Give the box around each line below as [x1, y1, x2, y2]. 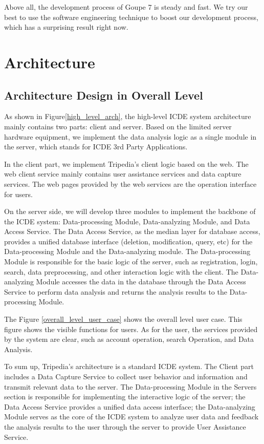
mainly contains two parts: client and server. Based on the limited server [4, 121, 232, 131]
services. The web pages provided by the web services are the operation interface [4, 178, 257, 189]
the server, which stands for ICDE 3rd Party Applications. [4, 141, 188, 152]
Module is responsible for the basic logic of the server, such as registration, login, [4, 256, 258, 267]
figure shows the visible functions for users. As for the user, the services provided [4, 323, 258, 334]
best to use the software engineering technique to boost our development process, [4, 11, 258, 22]
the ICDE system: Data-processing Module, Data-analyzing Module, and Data [4, 216, 250, 226]
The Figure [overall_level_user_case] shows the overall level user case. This [4, 314, 243, 324]
